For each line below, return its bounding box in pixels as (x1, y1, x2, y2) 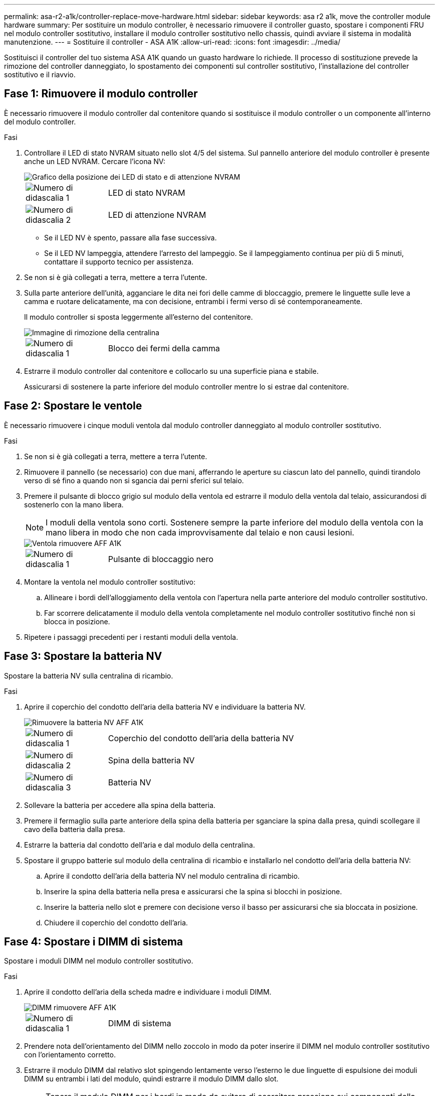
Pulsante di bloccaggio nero (108, 554, 213, 564)
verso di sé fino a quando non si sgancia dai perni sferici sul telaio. (24, 476, 244, 485)
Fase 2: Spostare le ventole (4, 399, 142, 413)
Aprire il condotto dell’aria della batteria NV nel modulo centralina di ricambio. (44, 871, 300, 880)
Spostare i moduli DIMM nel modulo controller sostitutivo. (4, 956, 193, 966)
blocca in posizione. (44, 617, 110, 626)
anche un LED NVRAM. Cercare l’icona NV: (24, 157, 165, 166)
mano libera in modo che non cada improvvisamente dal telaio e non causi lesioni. (46, 527, 354, 537)
